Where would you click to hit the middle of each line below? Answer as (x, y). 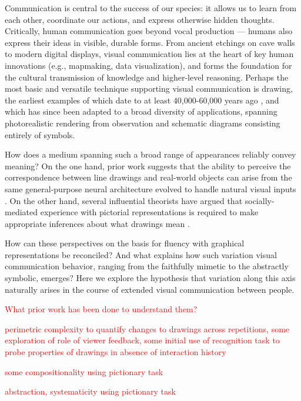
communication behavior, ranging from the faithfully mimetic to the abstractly (147, 266)
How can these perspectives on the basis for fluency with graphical (125, 243)
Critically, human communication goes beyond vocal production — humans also (149, 31)
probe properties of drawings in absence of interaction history (116, 352)
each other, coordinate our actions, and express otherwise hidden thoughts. (140, 19)
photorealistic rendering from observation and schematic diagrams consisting (143, 123)
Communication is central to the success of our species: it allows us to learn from (151, 8)
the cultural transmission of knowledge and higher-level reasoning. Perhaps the (147, 77)
